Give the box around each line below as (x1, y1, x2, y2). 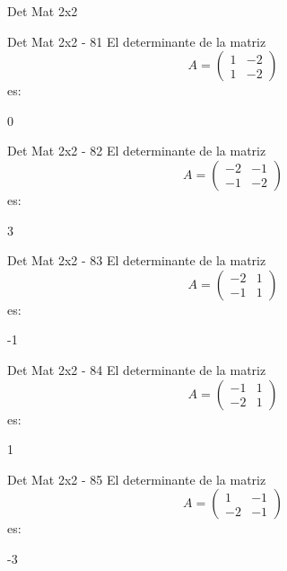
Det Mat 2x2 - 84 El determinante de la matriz (7, 360, 266, 379)
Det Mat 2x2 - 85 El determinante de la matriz (7, 469, 266, 488)
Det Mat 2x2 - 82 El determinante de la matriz (7, 141, 266, 160)
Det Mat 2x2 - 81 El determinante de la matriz (7, 31, 266, 50)
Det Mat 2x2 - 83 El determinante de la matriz (7, 251, 266, 270)
